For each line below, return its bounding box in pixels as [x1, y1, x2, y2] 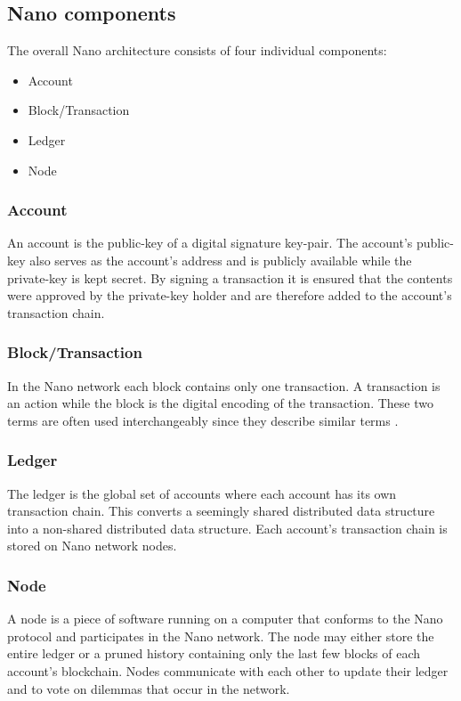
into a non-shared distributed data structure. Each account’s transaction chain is [7, 518, 448, 537]
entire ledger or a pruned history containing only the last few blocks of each [7, 644, 420, 663]
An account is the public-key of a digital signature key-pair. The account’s [7, 233, 413, 252]
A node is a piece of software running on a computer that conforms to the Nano [7, 609, 443, 628]
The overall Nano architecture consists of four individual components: [7, 41, 387, 60]
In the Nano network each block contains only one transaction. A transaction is [7, 376, 441, 395]
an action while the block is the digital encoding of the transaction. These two [7, 394, 433, 412]
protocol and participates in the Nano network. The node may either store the [7, 626, 434, 645]
